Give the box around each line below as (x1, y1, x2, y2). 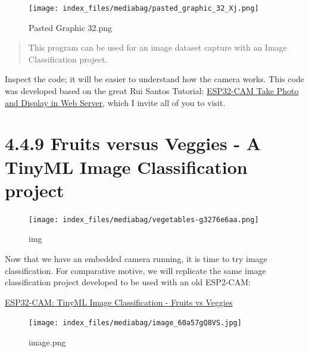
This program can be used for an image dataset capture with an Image (28, 41, 287, 54)
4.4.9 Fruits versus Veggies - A (5, 131, 261, 155)
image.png (29, 336, 66, 348)
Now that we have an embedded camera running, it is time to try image (5, 252, 267, 264)
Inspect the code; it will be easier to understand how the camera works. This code (5, 73, 304, 85)
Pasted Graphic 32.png (29, 21, 113, 33)
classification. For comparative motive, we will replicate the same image (5, 264, 266, 276)
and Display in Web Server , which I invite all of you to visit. (5, 96, 226, 108)
